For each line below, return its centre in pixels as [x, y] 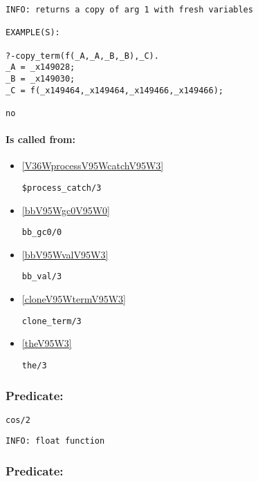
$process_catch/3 [62, 188]
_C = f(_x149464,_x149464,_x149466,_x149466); [114, 90]
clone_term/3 [52, 321]
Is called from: [40, 139]
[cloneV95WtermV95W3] [74, 299]
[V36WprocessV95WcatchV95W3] [93, 166]
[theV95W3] [47, 343]
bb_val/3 [42, 277]
